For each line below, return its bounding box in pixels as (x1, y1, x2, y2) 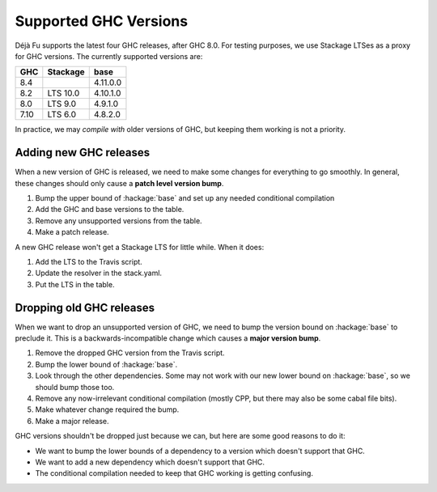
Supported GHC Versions (15, 12, 189, 30)
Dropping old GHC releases (15, 300, 155, 315)
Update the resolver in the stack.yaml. (35, 268, 162, 278)
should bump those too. (35, 382, 115, 392)
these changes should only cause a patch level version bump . (15, 178, 224, 188)
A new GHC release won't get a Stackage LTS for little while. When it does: (15, 242, 265, 252)
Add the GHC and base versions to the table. (35, 205, 185, 214)
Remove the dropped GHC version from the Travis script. (35, 348, 226, 358)
